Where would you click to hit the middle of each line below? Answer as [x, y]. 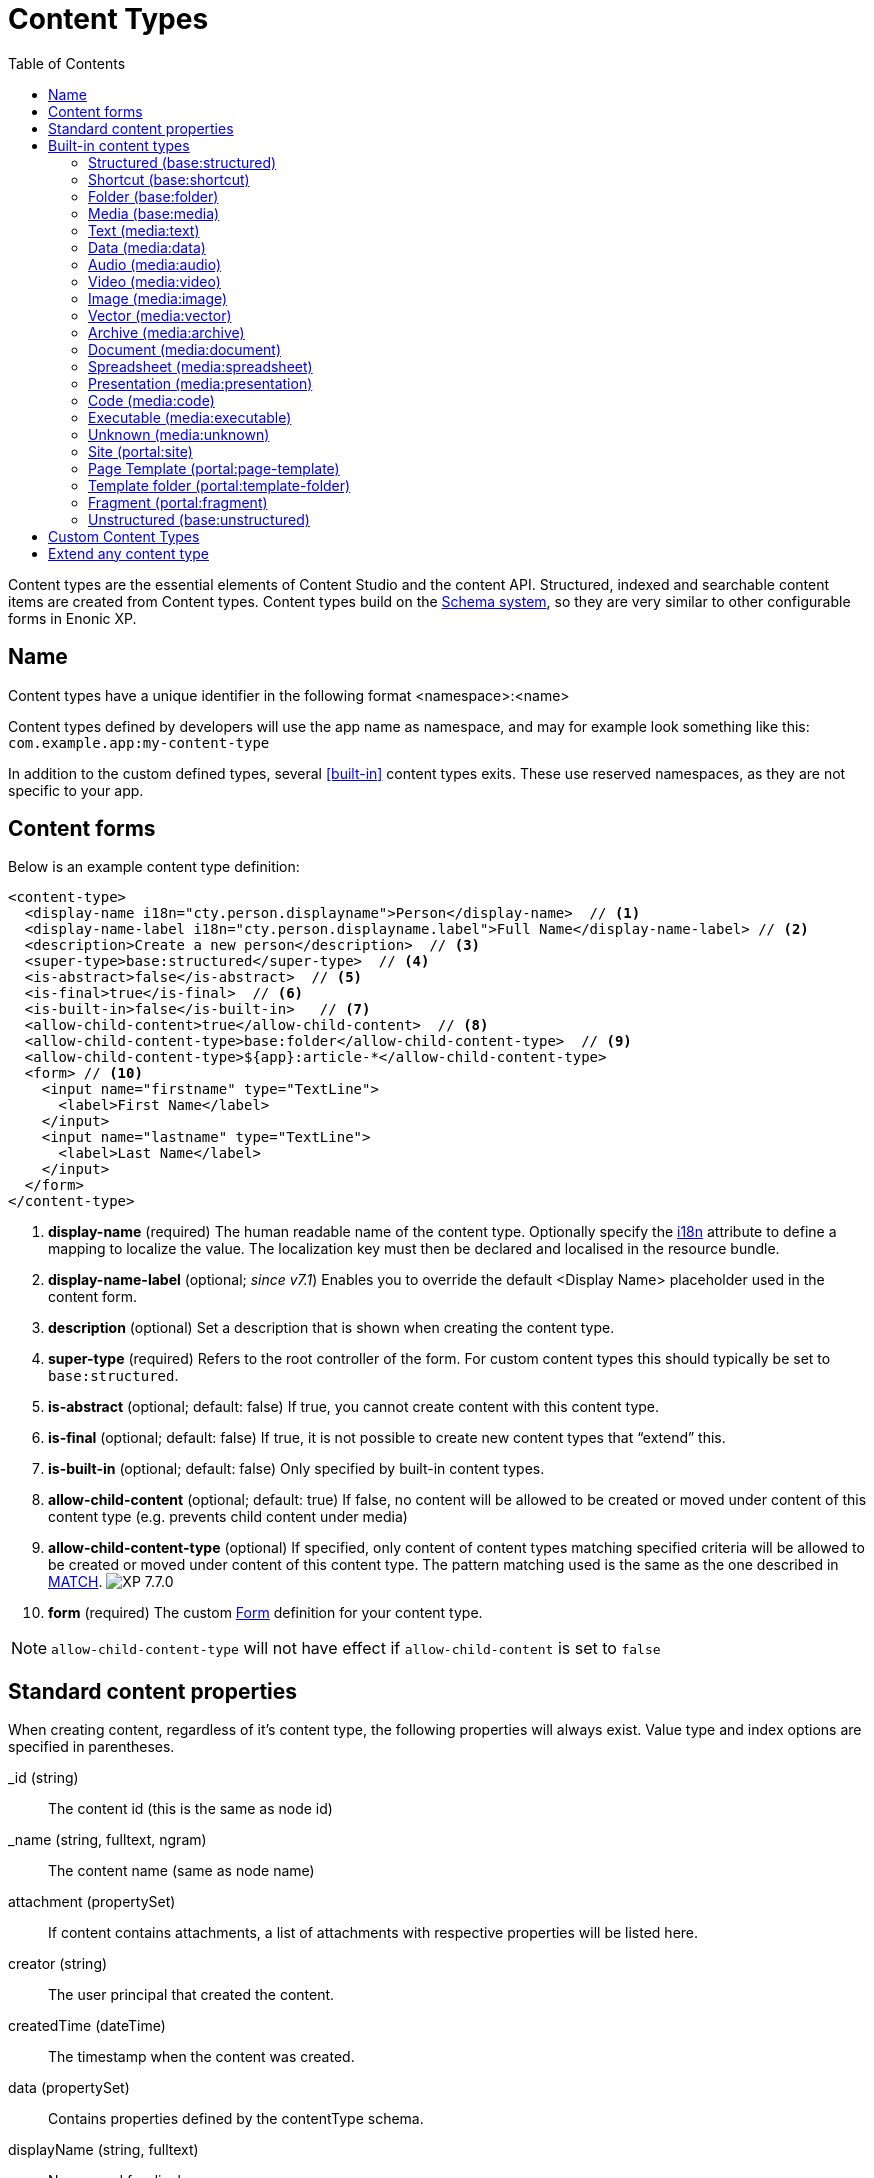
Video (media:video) [154, 281]
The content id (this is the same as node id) [190, 1809]
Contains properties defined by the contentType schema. [236, 2119]
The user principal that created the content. [191, 1995]
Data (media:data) [147, 247]
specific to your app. [76, 790]
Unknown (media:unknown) [179, 434]
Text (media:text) [144, 230]
